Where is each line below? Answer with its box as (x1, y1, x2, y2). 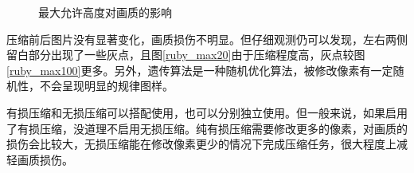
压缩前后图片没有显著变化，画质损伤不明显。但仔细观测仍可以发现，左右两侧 (6, 30, 408, 47)
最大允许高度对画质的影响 (38, 4, 172, 20)
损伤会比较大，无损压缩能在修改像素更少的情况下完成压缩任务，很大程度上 (6, 136, 396, 152)
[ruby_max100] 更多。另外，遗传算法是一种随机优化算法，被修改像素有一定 (6, 61, 393, 78)
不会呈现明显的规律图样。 (39, 77, 174, 94)
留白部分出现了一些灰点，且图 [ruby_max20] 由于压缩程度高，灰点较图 (6, 46, 365, 63)
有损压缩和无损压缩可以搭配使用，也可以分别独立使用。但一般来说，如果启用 (6, 104, 408, 120)
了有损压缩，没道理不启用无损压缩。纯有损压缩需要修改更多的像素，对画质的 (6, 120, 408, 136)
